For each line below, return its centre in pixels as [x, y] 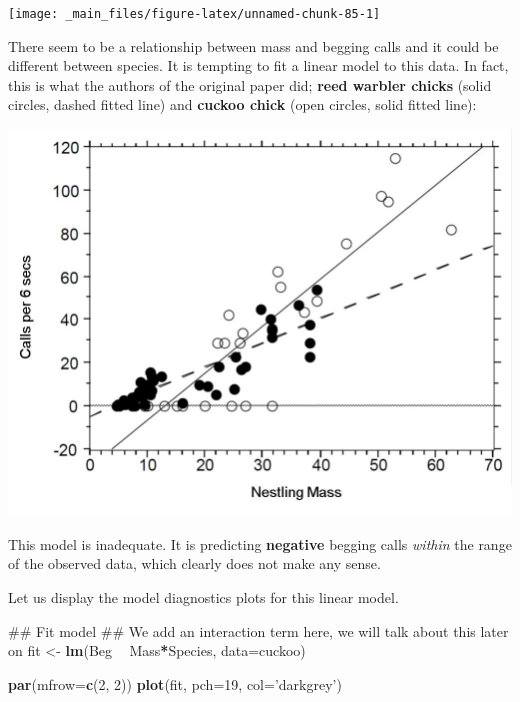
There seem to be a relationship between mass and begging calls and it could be [253, 45]
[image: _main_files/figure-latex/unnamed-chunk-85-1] [194, 14]
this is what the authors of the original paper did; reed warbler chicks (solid [250, 84]
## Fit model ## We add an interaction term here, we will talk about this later [258, 630]
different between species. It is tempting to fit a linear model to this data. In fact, [258, 65]
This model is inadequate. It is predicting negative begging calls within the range [260, 543]
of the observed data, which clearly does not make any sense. [194, 563]
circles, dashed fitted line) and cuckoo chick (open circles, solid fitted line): [242, 104]
